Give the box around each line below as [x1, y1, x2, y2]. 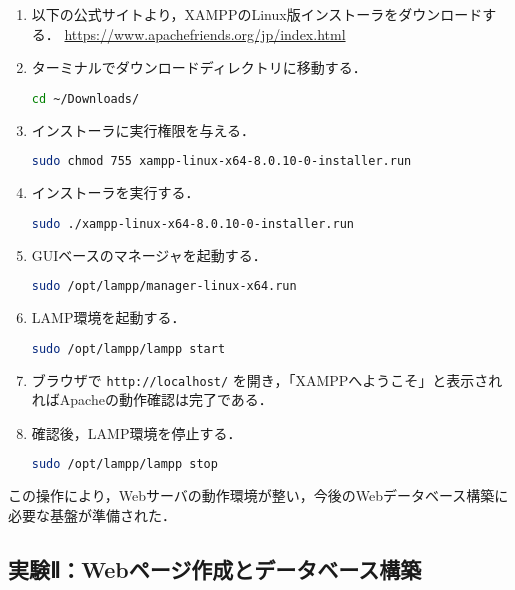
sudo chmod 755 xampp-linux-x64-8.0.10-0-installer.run [31, 154, 412, 169]
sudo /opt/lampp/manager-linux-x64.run [31, 279, 297, 294]
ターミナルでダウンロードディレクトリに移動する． [31, 57, 367, 78]
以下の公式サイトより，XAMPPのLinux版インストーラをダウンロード [31, 4, 483, 24]
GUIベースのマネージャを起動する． [31, 244, 267, 265]
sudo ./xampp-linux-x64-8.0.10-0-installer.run [31, 216, 354, 231]
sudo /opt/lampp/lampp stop [31, 457, 218, 472]
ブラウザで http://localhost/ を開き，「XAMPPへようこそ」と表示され [31, 369, 503, 390]
